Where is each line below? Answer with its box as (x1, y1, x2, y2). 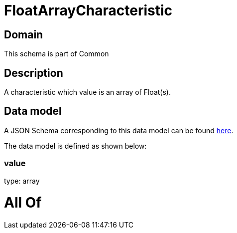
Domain (4, 28, 43, 41)
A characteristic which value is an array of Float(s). (4, 88, 171, 97)
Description (4, 66, 63, 79)
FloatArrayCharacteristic (4, 2, 173, 19)
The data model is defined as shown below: (4, 141, 147, 150)
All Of (4, 194, 42, 212)
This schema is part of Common (4, 49, 109, 58)
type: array (4, 176, 40, 185)
